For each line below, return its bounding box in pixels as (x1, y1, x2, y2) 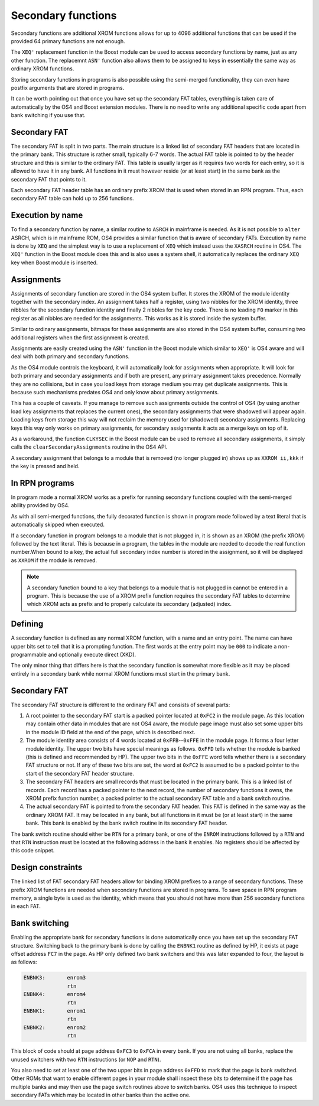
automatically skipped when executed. (11, 521, 105, 528)
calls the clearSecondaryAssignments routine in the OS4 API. (11, 443, 168, 450)
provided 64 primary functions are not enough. (11, 37, 125, 44)
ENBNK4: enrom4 (23, 991, 86, 998)
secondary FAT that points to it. (11, 176, 87, 183)
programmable (11, 651, 47, 658)
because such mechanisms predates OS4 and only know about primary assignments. (11, 388, 219, 395)
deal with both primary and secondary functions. (11, 353, 130, 360)
